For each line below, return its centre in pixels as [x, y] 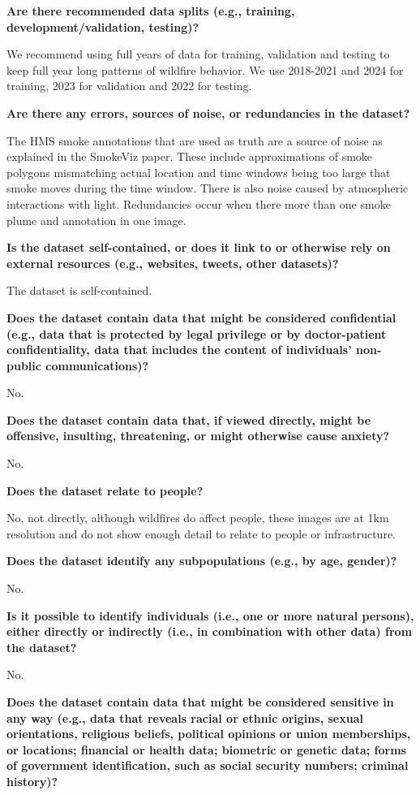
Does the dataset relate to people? [105, 490]
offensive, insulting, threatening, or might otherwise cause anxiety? [198, 436]
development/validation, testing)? [103, 26]
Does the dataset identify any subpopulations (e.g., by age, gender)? [202, 561]
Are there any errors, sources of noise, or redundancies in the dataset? [208, 112]
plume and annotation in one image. [96, 220]
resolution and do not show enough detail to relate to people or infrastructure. [201, 533]
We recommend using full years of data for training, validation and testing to [198, 54]
